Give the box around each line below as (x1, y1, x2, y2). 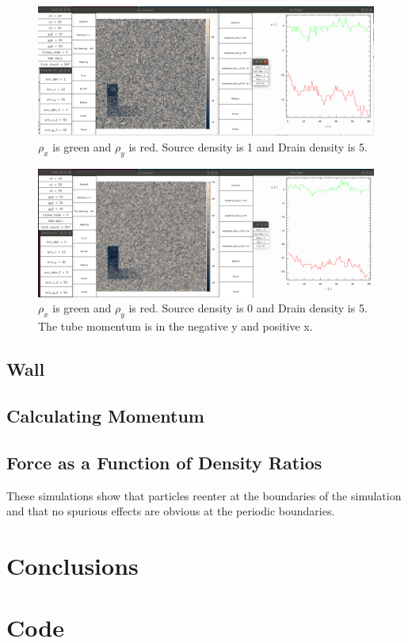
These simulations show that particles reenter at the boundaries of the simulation (6, 487, 402, 503)
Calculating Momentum (6, 404, 204, 427)
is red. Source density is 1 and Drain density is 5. (128, 138, 368, 155)
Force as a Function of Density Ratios (6, 450, 322, 474)
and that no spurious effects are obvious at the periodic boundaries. (6, 503, 335, 519)
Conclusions (6, 549, 139, 581)
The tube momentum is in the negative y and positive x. (38, 318, 313, 335)
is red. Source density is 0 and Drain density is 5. (128, 300, 368, 316)
